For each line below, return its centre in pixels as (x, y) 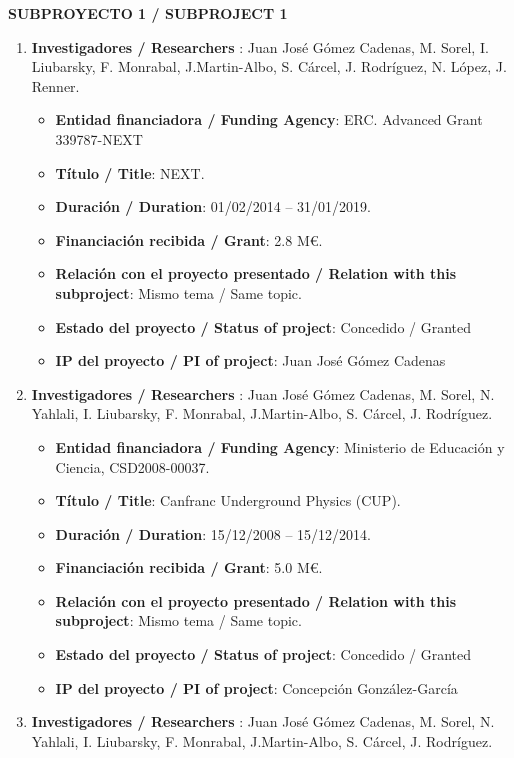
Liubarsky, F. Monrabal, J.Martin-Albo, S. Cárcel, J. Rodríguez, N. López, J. (269, 66)
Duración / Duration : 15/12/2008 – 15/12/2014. (213, 533)
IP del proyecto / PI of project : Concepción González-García (256, 687)
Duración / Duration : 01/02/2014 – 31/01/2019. (213, 206)
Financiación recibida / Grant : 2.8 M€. (189, 239)
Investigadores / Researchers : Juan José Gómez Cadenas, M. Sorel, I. (260, 46)
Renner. (55, 85)
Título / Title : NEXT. (130, 172)
